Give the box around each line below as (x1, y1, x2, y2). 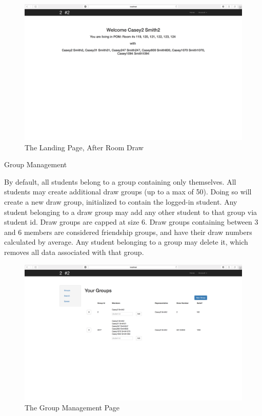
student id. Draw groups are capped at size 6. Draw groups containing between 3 (4, 216, 258, 227)
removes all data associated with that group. (4, 246, 144, 257)
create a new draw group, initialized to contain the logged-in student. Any (4, 196, 237, 207)
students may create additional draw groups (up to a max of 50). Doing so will (4, 186, 252, 197)
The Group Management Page (25, 402, 120, 413)
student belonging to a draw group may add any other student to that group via (4, 206, 257, 217)
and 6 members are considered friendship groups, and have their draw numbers (4, 226, 252, 237)
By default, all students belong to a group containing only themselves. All (4, 176, 236, 187)
